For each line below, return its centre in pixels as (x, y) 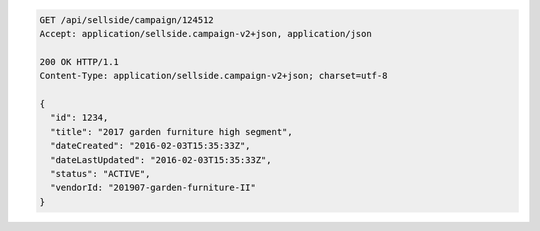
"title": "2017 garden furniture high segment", (172, 131)
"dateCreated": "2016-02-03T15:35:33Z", (150, 146)
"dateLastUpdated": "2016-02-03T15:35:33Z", (161, 159)
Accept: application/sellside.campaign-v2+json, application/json (205, 33)
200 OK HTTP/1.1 (79, 61)
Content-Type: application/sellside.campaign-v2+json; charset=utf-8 (213, 76)
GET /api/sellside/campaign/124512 (126, 19)
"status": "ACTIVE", (100, 173)
